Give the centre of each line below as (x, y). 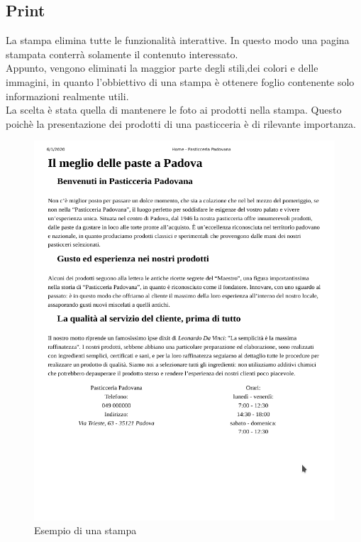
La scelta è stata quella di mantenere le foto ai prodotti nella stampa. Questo (174, 110)
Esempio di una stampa (85, 530)
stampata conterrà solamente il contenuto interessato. (122, 54)
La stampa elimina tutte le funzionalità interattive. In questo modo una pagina (178, 40)
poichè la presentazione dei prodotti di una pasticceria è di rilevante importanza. (181, 123)
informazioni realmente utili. (67, 96)
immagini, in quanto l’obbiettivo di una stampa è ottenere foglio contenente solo (180, 81)
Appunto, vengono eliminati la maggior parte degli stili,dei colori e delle (162, 68)
